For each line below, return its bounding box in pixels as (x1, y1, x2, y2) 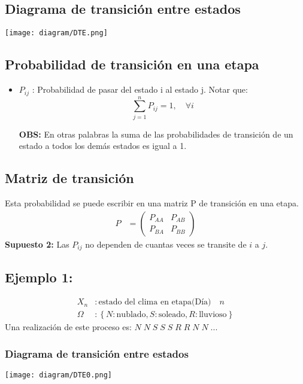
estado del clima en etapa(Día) (98, 298, 211, 307)
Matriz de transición (5, 169, 134, 187)
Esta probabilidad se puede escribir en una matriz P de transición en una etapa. (5, 197, 299, 209)
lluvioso (199, 310, 227, 319)
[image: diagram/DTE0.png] (5, 371, 112, 380)
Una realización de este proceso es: (5, 321, 132, 333)
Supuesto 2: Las (5, 237, 69, 250)
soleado (158, 310, 186, 319)
